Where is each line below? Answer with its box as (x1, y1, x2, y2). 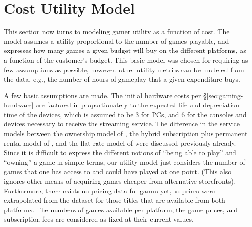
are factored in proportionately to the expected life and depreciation (36, 100, 239, 110)
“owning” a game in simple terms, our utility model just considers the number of (4, 157, 245, 167)
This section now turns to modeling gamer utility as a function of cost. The (4, 26, 230, 36)
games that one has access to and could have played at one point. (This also (4, 166, 232, 176)
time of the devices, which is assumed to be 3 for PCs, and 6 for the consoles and (4, 109, 247, 119)
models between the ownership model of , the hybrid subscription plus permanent (4, 128, 248, 139)
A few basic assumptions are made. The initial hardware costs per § (4, 90, 207, 100)
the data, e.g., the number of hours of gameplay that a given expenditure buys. (4, 74, 240, 84)
